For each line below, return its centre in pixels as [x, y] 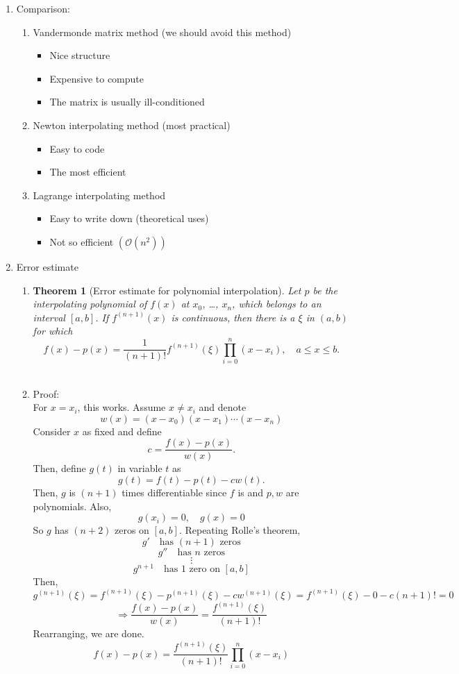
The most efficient [88, 172]
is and [251, 492]
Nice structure [80, 55]
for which [53, 331]
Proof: [46, 393]
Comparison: [43, 8]
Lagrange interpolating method [99, 195]
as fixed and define [122, 431]
